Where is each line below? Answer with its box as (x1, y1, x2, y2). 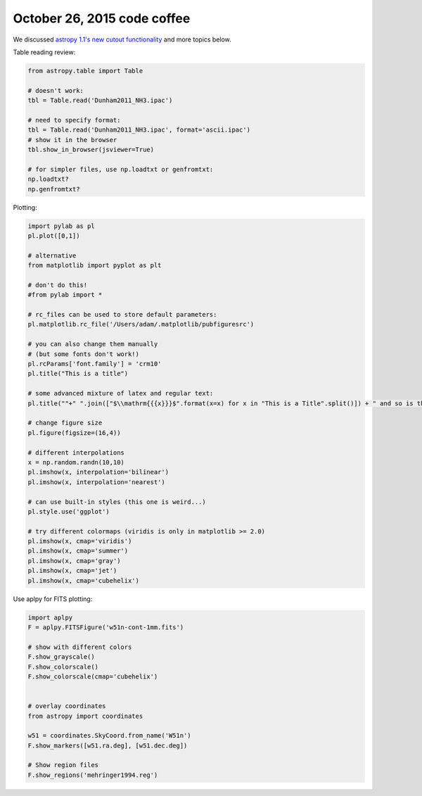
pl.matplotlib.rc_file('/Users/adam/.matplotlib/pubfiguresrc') (27, 320, 255, 329)
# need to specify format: (27, 116, 121, 124)
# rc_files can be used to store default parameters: (27, 310, 217, 319)
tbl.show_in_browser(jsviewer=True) (27, 146, 155, 154)
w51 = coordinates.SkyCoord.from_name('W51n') (27, 732, 191, 740)
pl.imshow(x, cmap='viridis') (27, 537, 132, 545)
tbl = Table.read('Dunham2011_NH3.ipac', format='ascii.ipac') (27, 126, 251, 134)
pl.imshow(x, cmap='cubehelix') (27, 576, 140, 584)
